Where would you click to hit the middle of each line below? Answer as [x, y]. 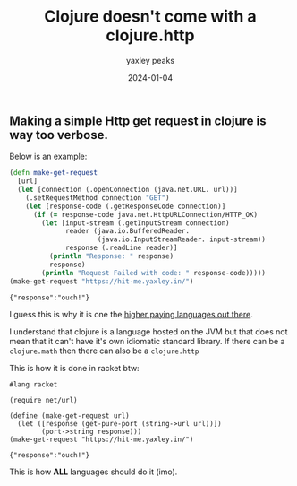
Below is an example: [48, 156]
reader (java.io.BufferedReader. [128, 231]
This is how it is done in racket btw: [75, 368]
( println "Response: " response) [111, 256]
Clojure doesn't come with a [150, 17]
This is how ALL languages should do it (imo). [93, 472]
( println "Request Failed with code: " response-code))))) [154, 273]
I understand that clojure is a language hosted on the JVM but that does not [148, 331]
